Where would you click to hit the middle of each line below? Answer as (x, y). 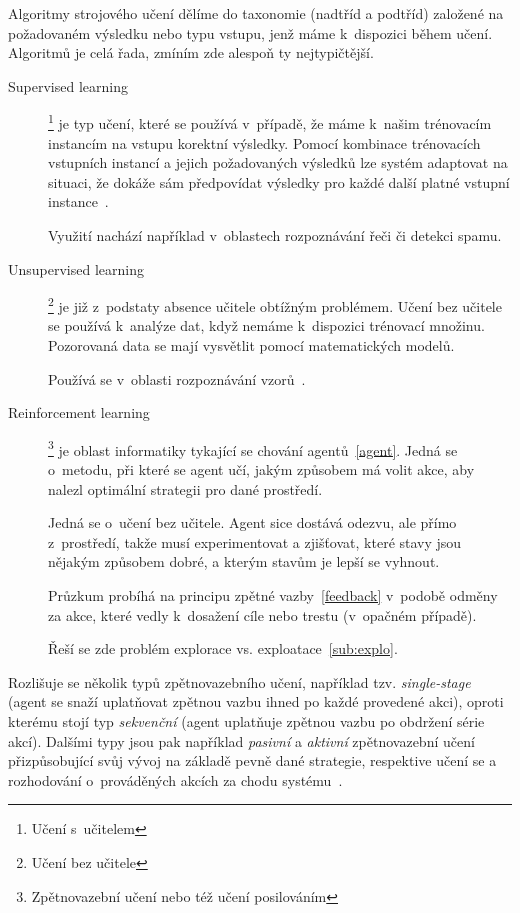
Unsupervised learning (76, 268)
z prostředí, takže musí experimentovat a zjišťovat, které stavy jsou (255, 541)
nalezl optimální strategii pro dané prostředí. (185, 488)
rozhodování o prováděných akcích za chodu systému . (175, 779)
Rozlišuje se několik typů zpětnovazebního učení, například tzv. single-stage (239, 681)
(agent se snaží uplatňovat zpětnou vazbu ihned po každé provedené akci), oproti (256, 701)
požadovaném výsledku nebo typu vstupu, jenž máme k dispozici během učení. (250, 32)
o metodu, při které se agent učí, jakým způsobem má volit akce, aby (261, 469)
